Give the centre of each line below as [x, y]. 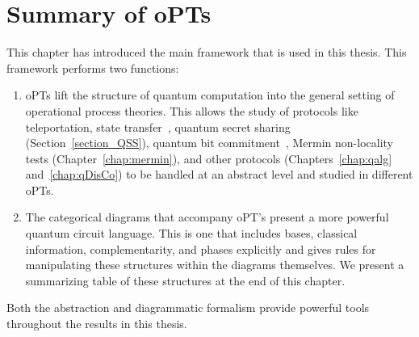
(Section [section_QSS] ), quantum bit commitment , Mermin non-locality [209, 143]
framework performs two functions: [93, 67]
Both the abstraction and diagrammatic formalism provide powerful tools [188, 308]
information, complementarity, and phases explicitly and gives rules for [201, 249]
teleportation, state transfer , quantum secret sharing [158, 126]
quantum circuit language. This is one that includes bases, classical [191, 233]
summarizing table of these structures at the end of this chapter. [185, 280]
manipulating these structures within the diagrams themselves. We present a [215, 265]
